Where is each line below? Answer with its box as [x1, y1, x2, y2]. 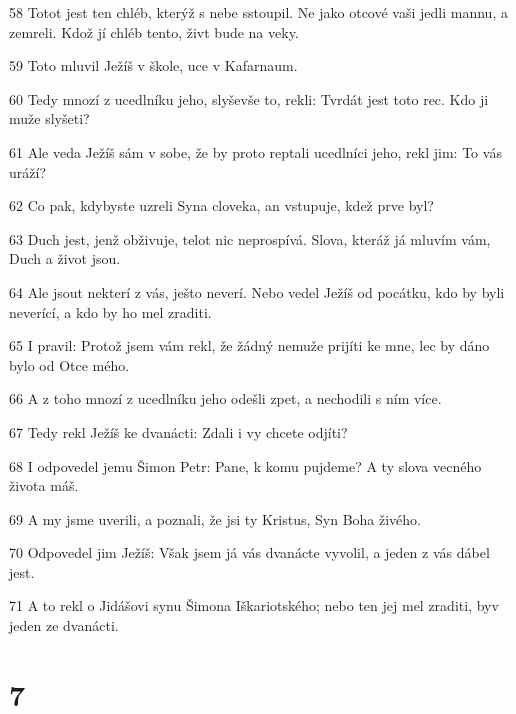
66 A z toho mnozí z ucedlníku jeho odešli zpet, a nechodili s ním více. [9, 388, 442, 409]
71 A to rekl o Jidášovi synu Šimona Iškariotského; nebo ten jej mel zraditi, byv [9, 595, 499, 616]
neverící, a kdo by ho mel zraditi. [9, 301, 212, 322]
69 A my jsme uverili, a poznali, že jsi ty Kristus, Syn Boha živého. [9, 508, 422, 529]
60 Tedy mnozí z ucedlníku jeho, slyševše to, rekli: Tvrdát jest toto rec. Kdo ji [9, 88, 489, 109]
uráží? [9, 161, 46, 182]
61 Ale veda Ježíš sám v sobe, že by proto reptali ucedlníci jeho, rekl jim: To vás [9, 141, 502, 162]
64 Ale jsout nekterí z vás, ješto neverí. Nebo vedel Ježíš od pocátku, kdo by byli [9, 281, 505, 302]
